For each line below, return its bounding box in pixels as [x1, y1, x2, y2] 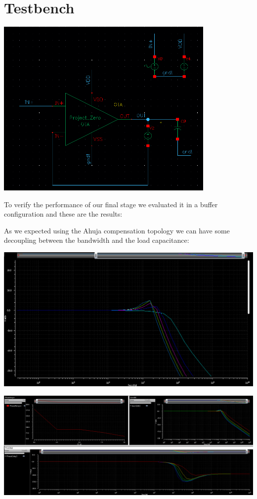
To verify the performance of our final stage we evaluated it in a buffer [4, 199, 218, 209]
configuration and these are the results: [4, 209, 123, 219]
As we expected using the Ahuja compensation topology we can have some [4, 225, 230, 235]
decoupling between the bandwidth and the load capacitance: [4, 235, 189, 245]
